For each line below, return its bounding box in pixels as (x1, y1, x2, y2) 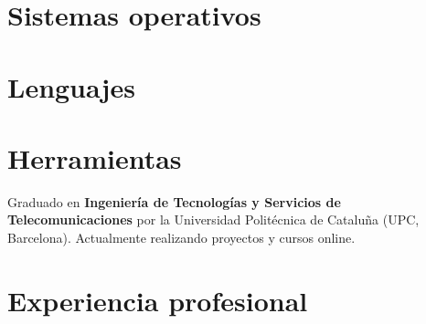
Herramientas (7, 139, 182, 176)
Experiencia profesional (7, 281, 308, 319)
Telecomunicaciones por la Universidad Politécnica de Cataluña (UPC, (7, 210, 420, 229)
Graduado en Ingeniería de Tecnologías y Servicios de (7, 192, 341, 211)
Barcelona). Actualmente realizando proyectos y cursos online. (7, 228, 356, 247)
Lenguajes (7, 68, 135, 105)
